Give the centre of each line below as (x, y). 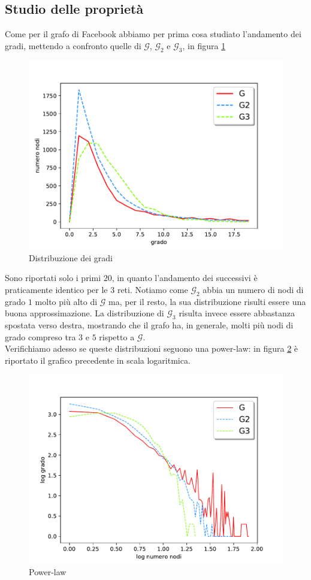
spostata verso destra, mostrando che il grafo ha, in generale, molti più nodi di (149, 324)
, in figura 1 (204, 45)
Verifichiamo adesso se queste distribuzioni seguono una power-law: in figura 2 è (152, 348)
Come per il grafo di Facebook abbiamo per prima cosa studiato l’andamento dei (153, 34)
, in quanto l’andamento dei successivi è (185, 278)
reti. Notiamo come (153, 289)
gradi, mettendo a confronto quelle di (73, 45)
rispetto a (117, 336)
